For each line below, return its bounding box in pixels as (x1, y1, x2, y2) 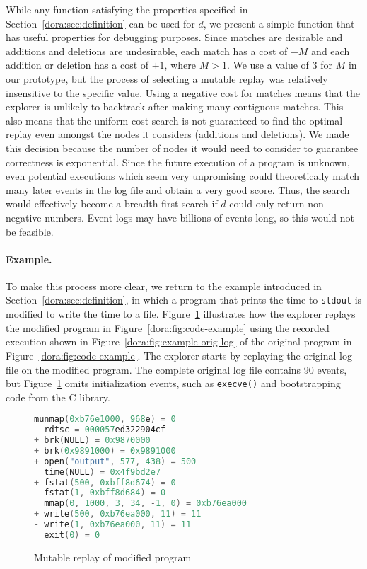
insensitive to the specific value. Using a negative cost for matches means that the (6, 85, 361, 100)
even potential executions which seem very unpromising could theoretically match (6, 168, 360, 183)
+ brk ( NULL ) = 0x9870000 (34, 435, 151, 446)
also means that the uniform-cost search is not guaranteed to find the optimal (6, 113, 343, 127)
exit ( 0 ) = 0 (44, 529, 100, 540)
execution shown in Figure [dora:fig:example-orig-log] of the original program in (6, 334, 352, 349)
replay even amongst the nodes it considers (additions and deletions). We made (6, 127, 349, 142)
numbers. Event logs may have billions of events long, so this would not (45, 209, 355, 224)
